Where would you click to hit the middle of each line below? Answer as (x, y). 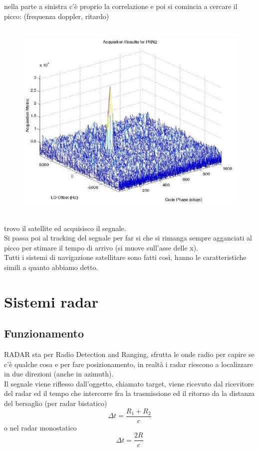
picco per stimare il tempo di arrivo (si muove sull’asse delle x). (101, 247)
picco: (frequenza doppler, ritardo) (57, 16)
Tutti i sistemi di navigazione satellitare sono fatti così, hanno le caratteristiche (125, 257)
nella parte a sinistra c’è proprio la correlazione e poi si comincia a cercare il (121, 6)
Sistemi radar (51, 301)
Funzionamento (44, 333)
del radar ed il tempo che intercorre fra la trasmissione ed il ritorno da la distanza (129, 393)
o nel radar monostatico (40, 427)
